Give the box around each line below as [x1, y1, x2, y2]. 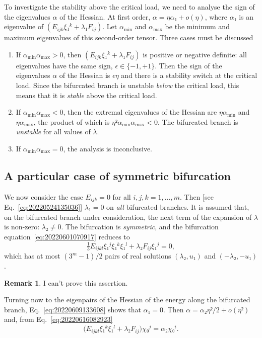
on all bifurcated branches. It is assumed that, [106, 202, 249, 212]
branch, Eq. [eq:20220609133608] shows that [4, 304, 141, 314]
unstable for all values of [16, 126, 91, 137]
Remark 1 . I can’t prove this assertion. [4, 277, 128, 288]
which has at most [4, 250, 60, 261]
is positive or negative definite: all [143, 49, 247, 59]
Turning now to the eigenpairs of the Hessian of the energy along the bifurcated [4, 294, 250, 305]
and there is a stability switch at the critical [121, 70, 257, 80]
